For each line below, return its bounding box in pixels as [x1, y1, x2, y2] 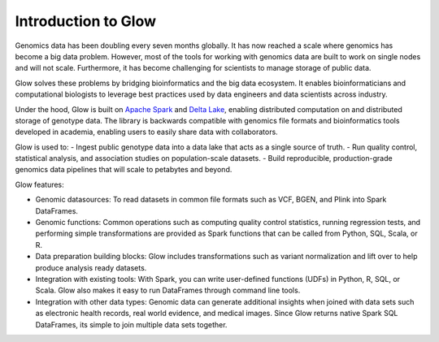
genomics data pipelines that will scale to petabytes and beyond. [15, 165, 233, 175]
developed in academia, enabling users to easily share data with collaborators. [15, 127, 278, 137]
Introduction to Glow [15, 12, 157, 30]
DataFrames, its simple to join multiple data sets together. [35, 319, 228, 329]
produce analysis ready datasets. [35, 262, 147, 272]
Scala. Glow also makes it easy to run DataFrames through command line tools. [35, 285, 301, 296]
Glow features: [15, 180, 64, 189]
